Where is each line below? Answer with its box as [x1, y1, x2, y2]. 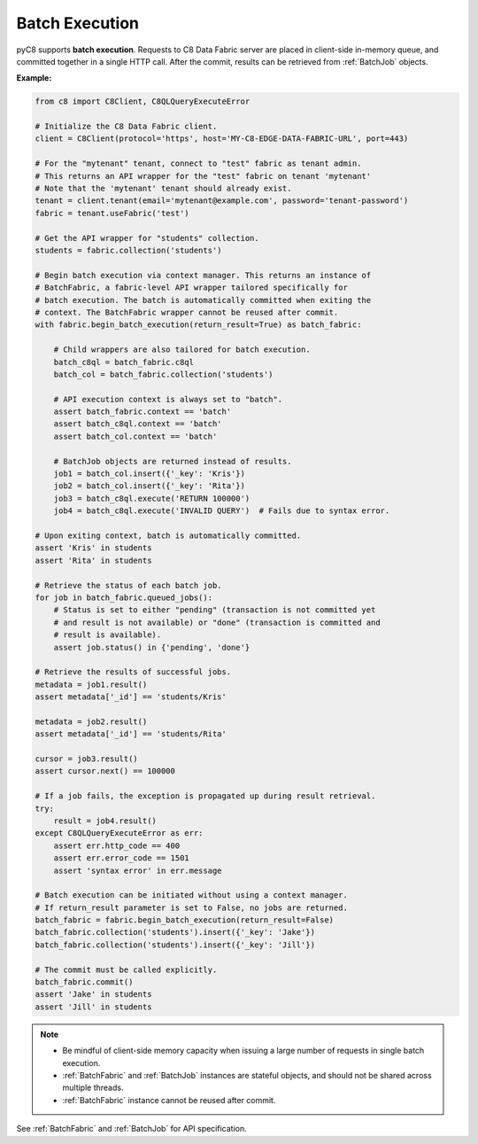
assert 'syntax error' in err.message [53, 865, 222, 876]
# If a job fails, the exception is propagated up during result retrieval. [35, 791, 376, 801]
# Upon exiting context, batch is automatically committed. [35, 530, 302, 541]
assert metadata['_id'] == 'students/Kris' [35, 692, 227, 702]
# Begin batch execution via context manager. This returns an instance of [35, 270, 372, 280]
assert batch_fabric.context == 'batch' [53, 407, 232, 416]
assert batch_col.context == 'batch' [53, 431, 218, 441]
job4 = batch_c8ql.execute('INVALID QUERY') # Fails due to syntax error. [53, 506, 390, 516]
